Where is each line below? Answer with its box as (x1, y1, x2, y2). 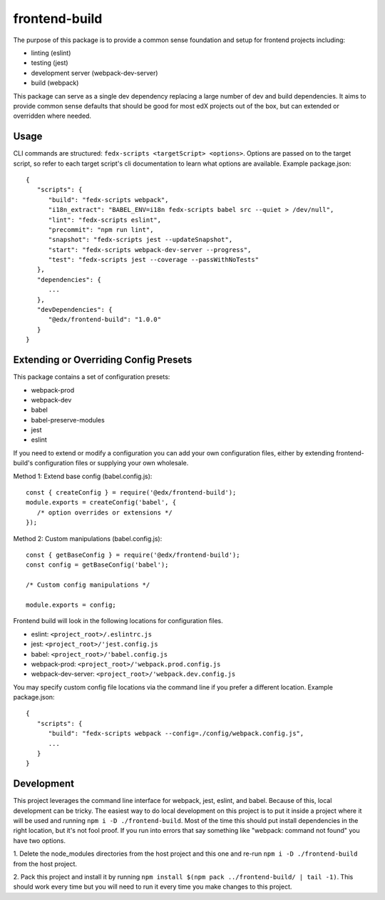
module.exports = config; (26, 600, 117, 609)
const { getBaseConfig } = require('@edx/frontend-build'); (26, 550, 240, 559)
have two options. (13, 836, 66, 845)
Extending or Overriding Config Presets (13, 354, 192, 366)
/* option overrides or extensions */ (36, 508, 173, 517)
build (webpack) (31, 79, 79, 87)
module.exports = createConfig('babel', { (26, 498, 177, 507)
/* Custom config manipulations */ (26, 581, 150, 589)
